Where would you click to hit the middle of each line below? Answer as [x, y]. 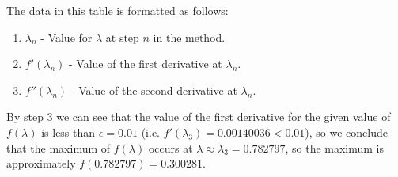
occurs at [171, 147]
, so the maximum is [335, 147]
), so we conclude [347, 132]
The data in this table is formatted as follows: [118, 10]
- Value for [66, 37]
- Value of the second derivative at [154, 90]
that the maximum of [59, 147]
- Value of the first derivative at [146, 64]
